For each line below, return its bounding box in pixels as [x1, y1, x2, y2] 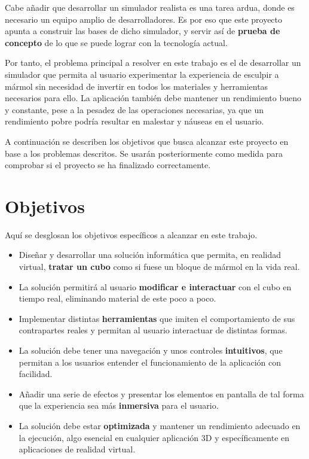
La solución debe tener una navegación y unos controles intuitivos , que [19, 344, 283, 356]
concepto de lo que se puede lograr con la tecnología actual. [5, 36, 228, 48]
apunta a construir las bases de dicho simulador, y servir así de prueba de [5, 25, 280, 37]
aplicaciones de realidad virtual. [19, 443, 136, 455]
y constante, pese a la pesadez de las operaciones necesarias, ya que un [5, 103, 264, 115]
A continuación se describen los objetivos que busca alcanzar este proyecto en [5, 135, 289, 147]
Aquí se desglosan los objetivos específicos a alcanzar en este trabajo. [5, 228, 258, 241]
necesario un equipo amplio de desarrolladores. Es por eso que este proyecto [5, 13, 283, 25]
